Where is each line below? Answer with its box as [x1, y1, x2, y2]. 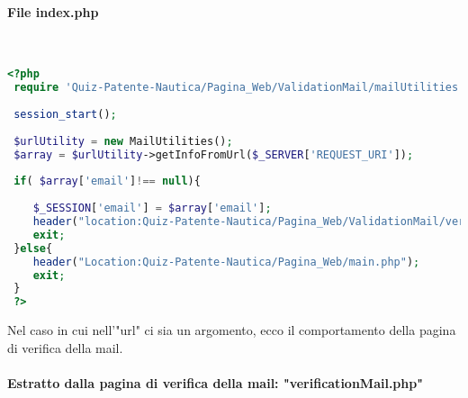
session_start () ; [13, 108, 117, 122]
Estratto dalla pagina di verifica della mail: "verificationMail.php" [7, 373, 423, 392]
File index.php [7, 2, 99, 21]
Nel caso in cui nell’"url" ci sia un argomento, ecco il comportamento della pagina [7, 321, 456, 339]
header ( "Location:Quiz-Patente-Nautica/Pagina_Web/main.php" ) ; [32, 255, 420, 268]
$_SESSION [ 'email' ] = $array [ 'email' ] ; [32, 202, 272, 215]
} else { [13, 241, 53, 255]
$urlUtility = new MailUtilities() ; [13, 134, 233, 148]
